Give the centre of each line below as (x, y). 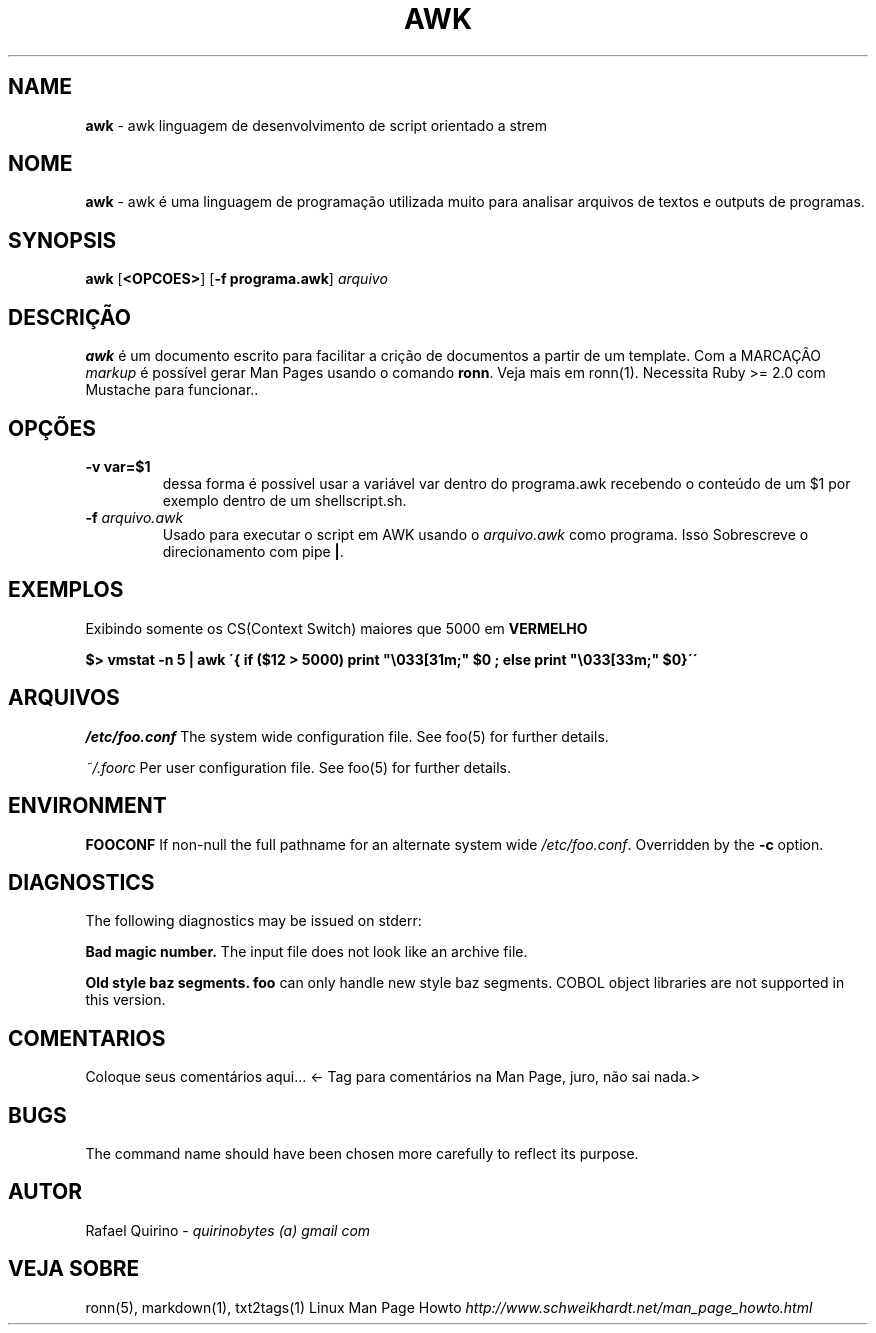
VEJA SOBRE (74, 1269)
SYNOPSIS (62, 240)
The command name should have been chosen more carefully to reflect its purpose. (362, 1154)
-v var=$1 (118, 466)
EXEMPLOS (66, 590)
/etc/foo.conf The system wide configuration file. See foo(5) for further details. (347, 736)
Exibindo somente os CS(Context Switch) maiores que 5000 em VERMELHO (336, 628)
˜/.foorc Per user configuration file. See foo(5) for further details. (298, 767)
